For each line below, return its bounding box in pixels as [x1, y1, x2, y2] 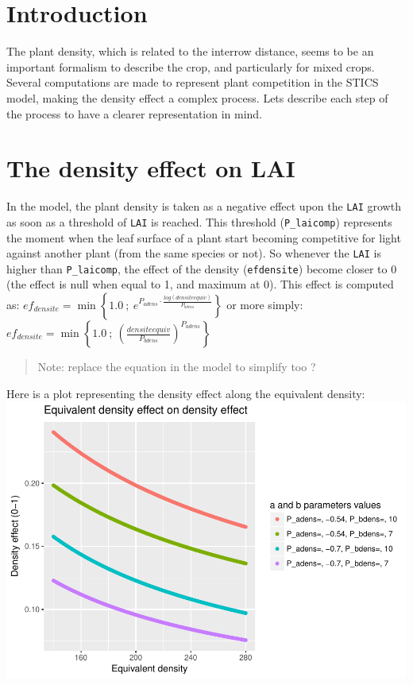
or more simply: [226, 296, 303, 313]
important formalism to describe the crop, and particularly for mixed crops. [6, 58, 375, 75]
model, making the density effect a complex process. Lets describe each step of [6, 89, 388, 106]
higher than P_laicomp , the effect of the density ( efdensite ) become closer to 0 [6, 260, 397, 277]
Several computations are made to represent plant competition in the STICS [6, 74, 379, 91]
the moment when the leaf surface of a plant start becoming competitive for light [6, 229, 401, 246]
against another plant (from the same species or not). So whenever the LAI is [6, 245, 381, 261]
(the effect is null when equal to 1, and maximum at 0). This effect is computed [6, 276, 394, 292]
